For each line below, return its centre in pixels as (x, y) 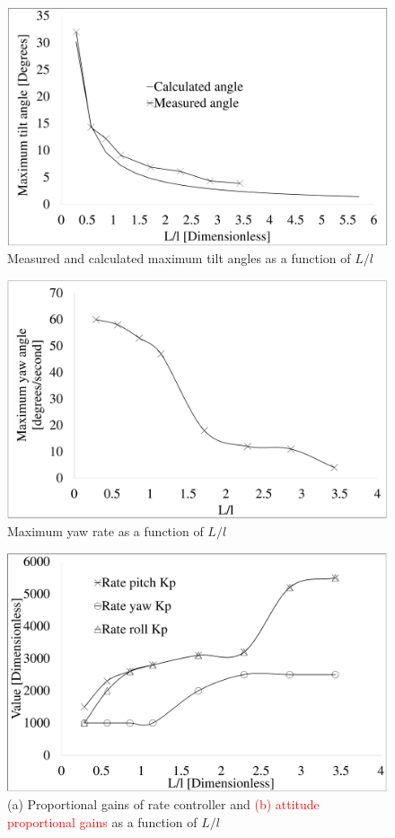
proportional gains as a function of (102, 822)
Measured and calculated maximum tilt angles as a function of (179, 258)
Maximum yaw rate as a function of (105, 531)
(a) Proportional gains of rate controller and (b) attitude (163, 804)
